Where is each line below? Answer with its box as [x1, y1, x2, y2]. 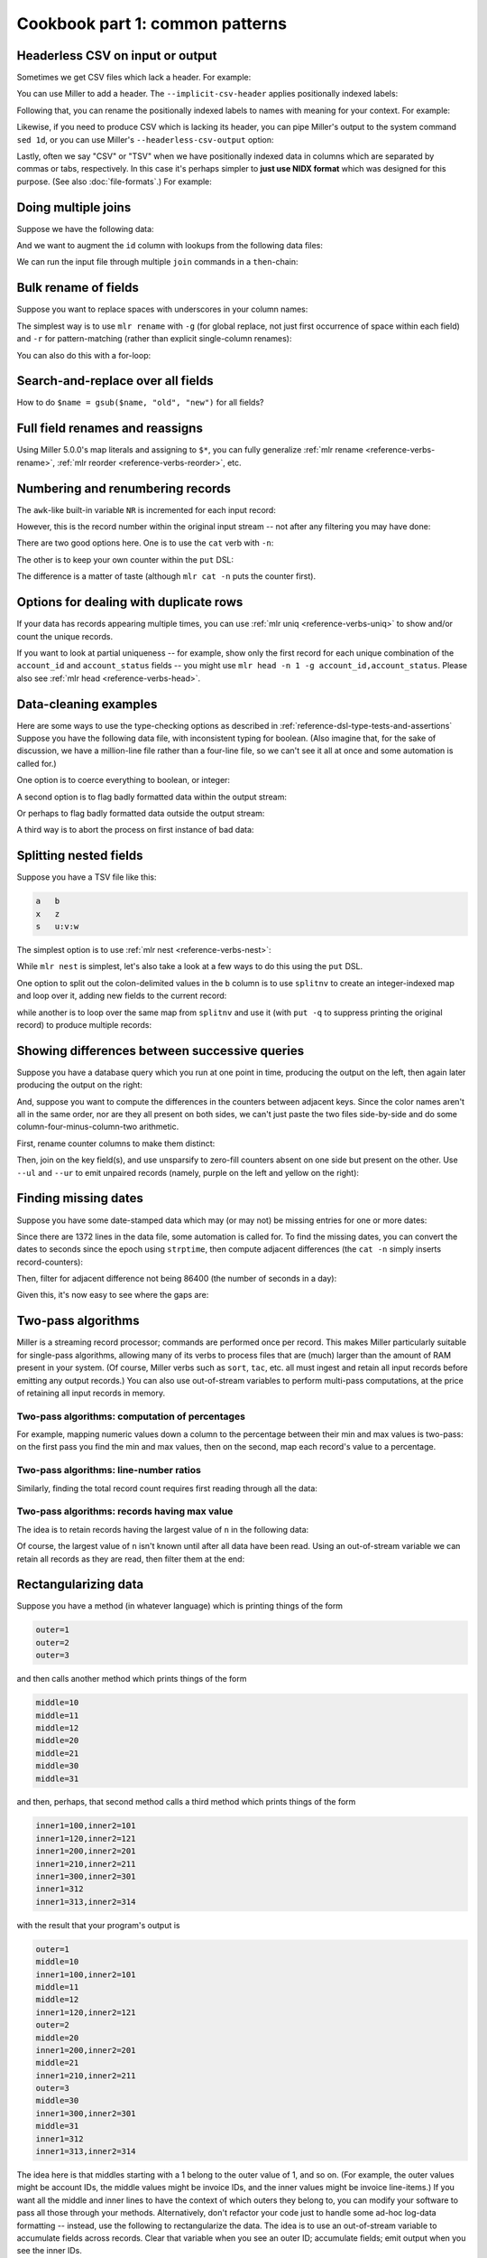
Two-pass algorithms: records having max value [16, 1505, 234, 1517]
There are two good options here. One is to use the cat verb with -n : [16, 537, 274, 548]
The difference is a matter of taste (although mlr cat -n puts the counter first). [16, 571, 316, 582]
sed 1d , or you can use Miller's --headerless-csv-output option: [16, 134, 274, 145]
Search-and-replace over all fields [16, 373, 214, 388]
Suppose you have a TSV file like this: [16, 872, 157, 882]
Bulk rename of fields [16, 280, 139, 295]
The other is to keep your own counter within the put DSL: [16, 554, 234, 564]
